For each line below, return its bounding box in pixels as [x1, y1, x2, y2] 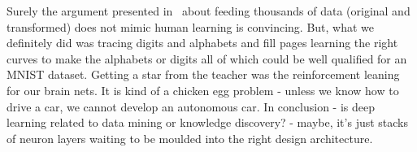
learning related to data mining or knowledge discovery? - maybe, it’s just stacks [7, 114, 409, 131]
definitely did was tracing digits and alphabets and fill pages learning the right [7, 34, 398, 51]
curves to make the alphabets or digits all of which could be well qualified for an [7, 50, 407, 67]
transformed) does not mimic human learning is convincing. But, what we [7, 18, 375, 35]
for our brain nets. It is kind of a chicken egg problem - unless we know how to [7, 81, 399, 98]
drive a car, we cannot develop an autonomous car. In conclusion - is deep [7, 98, 375, 115]
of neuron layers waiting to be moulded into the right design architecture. [7, 129, 373, 146]
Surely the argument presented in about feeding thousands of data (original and [7, 2, 410, 19]
